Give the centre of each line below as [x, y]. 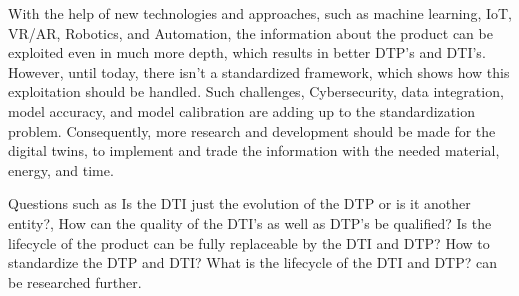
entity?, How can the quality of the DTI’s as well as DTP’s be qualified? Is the [250, 222]
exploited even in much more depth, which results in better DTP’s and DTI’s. [247, 52]
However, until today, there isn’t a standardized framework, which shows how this [259, 71]
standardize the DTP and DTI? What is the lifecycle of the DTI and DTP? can [253, 262]
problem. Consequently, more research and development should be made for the [252, 130]
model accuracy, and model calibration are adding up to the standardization [241, 110]
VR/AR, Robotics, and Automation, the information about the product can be [250, 32]
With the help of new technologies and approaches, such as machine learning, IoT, [260, 13]
